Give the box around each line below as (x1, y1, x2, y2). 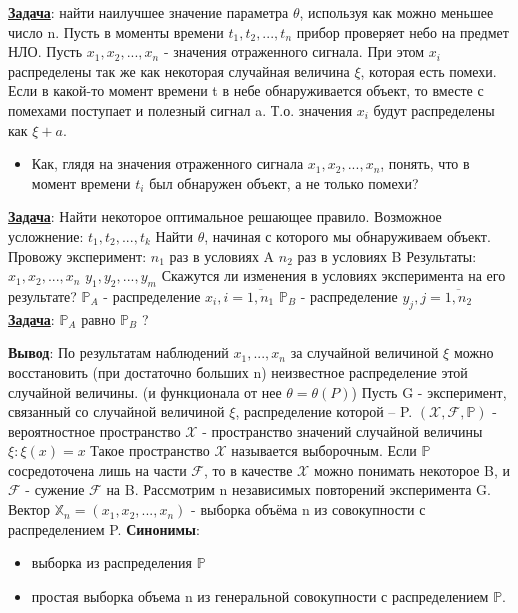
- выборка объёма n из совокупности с (191, 499, 426, 520)
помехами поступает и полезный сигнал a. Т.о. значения (8, 99, 353, 120)
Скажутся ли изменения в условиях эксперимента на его (161, 265, 506, 286)
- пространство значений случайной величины (202, 420, 483, 441)
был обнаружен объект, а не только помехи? (149, 172, 419, 193)
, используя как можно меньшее (299, 2, 494, 22)
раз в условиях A (169, 245, 275, 266)
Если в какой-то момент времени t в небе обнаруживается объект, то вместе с (8, 80, 484, 101)
